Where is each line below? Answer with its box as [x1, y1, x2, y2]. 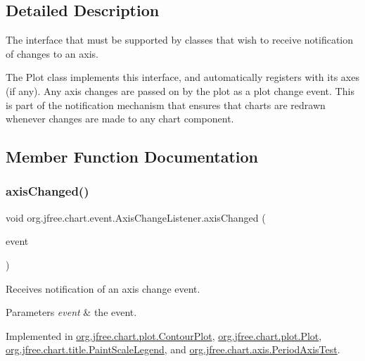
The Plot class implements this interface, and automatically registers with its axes [6, 70, 359, 84]
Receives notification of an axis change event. [6, 281, 200, 296]
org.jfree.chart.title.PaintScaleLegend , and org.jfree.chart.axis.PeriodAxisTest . [6, 342, 340, 357]
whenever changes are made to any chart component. [6, 111, 234, 126]
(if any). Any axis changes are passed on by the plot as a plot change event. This [6, 83, 354, 98]
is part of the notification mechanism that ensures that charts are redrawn [6, 97, 326, 112]
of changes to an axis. [6, 46, 98, 61]
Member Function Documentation [6, 146, 259, 167]
